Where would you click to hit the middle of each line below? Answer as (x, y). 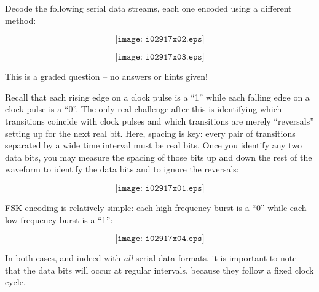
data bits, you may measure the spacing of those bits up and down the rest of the (159, 157)
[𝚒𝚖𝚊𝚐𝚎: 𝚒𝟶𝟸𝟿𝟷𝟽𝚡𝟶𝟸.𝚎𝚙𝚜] (160, 40)
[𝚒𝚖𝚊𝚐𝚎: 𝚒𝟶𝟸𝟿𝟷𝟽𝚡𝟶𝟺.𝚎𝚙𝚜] (160, 239)
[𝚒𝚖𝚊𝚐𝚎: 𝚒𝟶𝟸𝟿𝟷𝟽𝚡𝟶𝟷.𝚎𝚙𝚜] (160, 188)
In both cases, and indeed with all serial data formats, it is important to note (151, 258)
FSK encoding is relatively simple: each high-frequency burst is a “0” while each (156, 207)
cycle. (15, 282)
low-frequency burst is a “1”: (59, 219)
